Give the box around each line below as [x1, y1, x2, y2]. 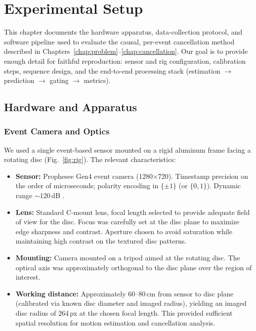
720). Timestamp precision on [158, 170, 249, 181]
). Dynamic [207, 180, 241, 191]
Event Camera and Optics [4, 125, 110, 137]
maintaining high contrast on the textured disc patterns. [15, 236, 187, 246]
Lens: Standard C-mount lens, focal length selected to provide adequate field [15, 207, 250, 217]
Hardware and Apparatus [4, 99, 137, 115]
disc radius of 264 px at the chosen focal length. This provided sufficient [15, 308, 233, 318]
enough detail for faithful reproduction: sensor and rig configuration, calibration [4, 55, 246, 66]
